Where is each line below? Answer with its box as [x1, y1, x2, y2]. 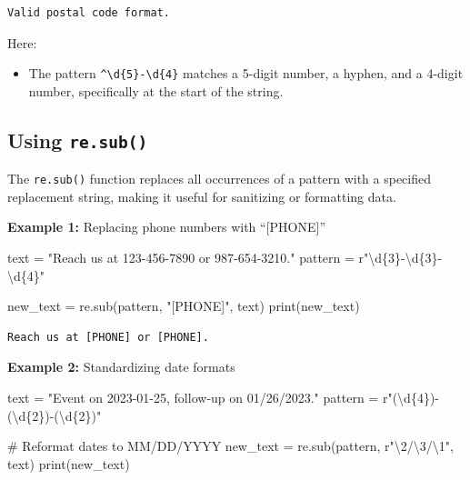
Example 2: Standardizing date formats [7, 357, 235, 376]
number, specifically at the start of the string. [28, 81, 284, 100]
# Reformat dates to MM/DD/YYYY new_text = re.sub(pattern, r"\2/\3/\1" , [7, 436, 454, 455]
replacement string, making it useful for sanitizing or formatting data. [7, 186, 396, 205]
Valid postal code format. [7, 6, 170, 19]
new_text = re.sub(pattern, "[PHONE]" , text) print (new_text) [7, 296, 360, 315]
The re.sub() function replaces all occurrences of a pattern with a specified [7, 169, 431, 188]
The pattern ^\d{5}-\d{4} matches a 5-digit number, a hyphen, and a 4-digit [28, 64, 464, 83]
